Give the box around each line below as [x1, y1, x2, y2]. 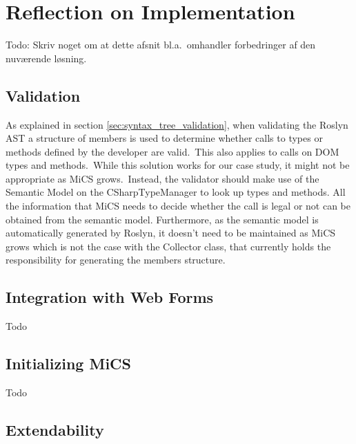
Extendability [6, 419, 104, 441]
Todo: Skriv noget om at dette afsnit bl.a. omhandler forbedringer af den [6, 37, 316, 52]
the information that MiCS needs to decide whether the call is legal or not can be [6, 198, 350, 213]
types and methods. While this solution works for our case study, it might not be [6, 158, 350, 172]
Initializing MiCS [6, 353, 131, 374]
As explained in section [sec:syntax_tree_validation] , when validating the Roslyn [6, 117, 348, 131]
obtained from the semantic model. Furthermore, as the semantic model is [6, 212, 319, 226]
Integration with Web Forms [6, 286, 214, 308]
